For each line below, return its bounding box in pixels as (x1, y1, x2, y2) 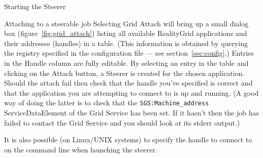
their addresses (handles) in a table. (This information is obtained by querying (4, 37, 248, 48)
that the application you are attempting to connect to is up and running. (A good (4, 87, 259, 98)
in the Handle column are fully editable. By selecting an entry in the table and (4, 57, 249, 68)
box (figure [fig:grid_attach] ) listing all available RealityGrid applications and (4, 28, 247, 38)
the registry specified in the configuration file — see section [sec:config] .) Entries (4, 48, 254, 58)
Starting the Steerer (4, 1, 66, 11)
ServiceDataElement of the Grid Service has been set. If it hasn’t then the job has (4, 107, 259, 117)
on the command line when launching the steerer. (4, 144, 158, 154)
